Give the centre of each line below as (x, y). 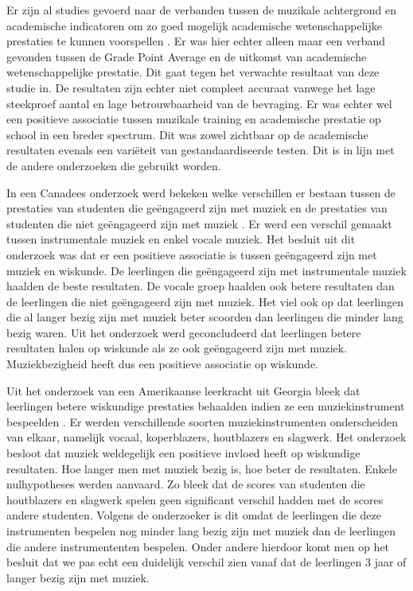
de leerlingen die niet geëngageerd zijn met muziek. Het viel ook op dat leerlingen (205, 301)
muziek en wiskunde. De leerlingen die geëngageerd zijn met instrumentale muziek (206, 270)
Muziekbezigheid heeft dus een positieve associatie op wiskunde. (162, 364)
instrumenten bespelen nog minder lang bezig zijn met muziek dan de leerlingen (201, 531)
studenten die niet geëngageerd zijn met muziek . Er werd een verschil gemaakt (199, 223)
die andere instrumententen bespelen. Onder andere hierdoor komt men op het (198, 546)
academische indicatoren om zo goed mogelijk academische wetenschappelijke (194, 25)
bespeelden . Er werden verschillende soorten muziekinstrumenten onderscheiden (202, 421)
